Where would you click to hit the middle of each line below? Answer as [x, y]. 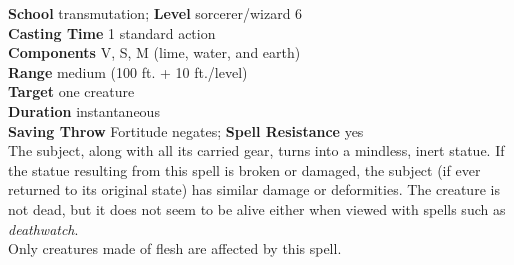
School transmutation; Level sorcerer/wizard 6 [155, 13]
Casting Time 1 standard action [112, 32]
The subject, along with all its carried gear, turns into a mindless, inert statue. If [256, 150]
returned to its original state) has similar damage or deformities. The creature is [254, 189]
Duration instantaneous [84, 110]
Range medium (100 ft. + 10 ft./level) [128, 71]
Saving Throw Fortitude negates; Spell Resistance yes [186, 130]
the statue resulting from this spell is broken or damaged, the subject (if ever [244, 169]
